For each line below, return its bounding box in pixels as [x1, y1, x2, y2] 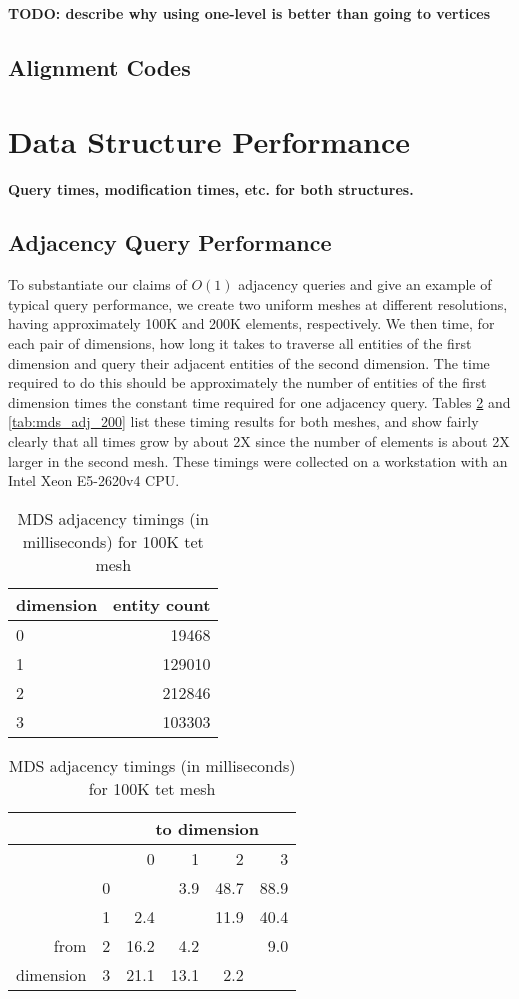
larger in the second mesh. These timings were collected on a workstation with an [8, 450, 508, 471]
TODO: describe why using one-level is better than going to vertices [8, 3, 491, 23]
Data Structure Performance [8, 120, 411, 161]
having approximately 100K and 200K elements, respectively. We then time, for [8, 313, 495, 334]
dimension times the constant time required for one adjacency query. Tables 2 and [8, 391, 511, 412]
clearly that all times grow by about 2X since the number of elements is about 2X [8, 431, 510, 452]
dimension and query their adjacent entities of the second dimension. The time [8, 352, 490, 373]
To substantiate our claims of [8, 274, 187, 295]
